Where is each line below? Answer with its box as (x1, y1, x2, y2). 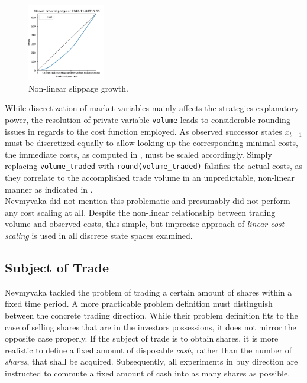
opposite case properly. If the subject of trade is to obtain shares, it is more (5, 332, 279, 345)
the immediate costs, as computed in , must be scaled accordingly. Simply (5, 148, 272, 160)
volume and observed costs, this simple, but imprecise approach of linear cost (5, 218, 285, 230)
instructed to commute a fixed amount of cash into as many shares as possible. (5, 366, 290, 379)
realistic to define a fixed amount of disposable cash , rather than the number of (5, 343, 292, 356)
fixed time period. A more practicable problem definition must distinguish (5, 297, 273, 310)
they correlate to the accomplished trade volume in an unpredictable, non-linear (5, 171, 295, 184)
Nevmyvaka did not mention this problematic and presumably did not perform (5, 194, 290, 207)
